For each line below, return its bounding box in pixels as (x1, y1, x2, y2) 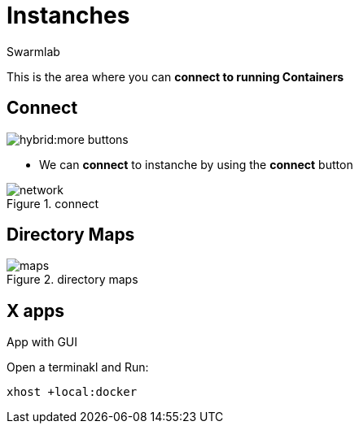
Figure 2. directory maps (7, 272, 138, 287)
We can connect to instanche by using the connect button (39, 157, 353, 172)
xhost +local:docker (7, 385, 138, 399)
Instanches (7, 2, 130, 29)
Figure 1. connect (7, 196, 99, 211)
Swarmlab (7, 44, 60, 59)
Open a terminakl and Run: (7, 360, 149, 375)
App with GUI (7, 335, 78, 350)
